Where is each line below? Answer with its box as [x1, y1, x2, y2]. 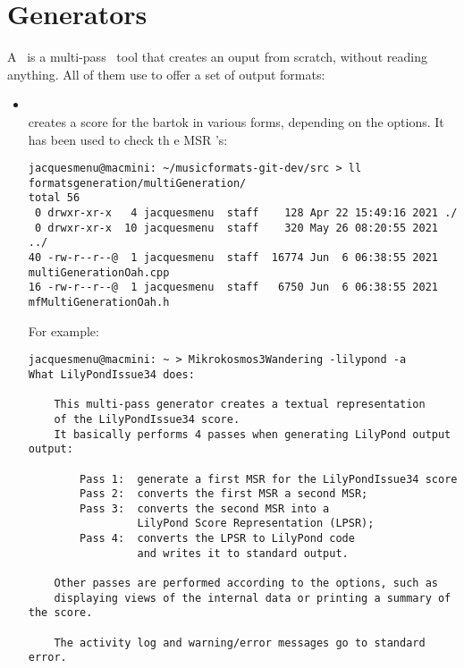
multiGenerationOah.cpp [28, 266, 170, 279]
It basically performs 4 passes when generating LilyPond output [54, 427, 451, 441]
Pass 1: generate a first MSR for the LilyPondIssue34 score [80, 472, 458, 486]
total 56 [28, 191, 80, 205]
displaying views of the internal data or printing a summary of [54, 591, 451, 605]
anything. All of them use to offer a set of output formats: [7, 64, 325, 83]
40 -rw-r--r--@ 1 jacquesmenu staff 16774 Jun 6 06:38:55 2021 [28, 251, 438, 265]
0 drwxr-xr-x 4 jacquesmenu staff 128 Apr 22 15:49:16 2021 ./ [34, 207, 458, 220]
